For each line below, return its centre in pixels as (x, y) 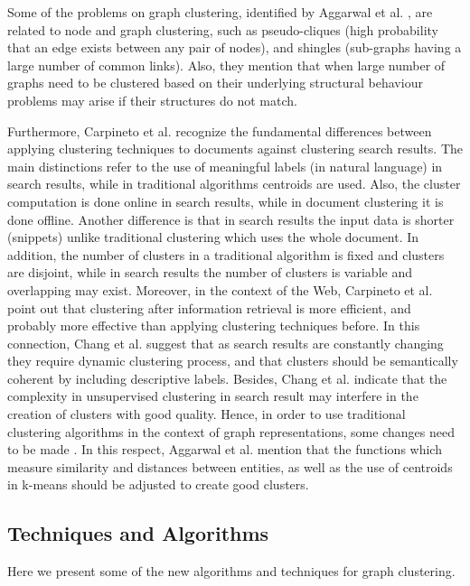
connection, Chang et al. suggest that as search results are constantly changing (226, 343)
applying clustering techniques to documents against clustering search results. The (235, 149)
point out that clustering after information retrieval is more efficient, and (209, 307)
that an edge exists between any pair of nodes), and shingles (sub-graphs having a (235, 47)
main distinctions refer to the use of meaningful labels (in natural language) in (225, 166)
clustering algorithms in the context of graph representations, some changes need (231, 431)
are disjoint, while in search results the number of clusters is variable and (210, 272)
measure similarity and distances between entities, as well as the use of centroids (230, 466)
